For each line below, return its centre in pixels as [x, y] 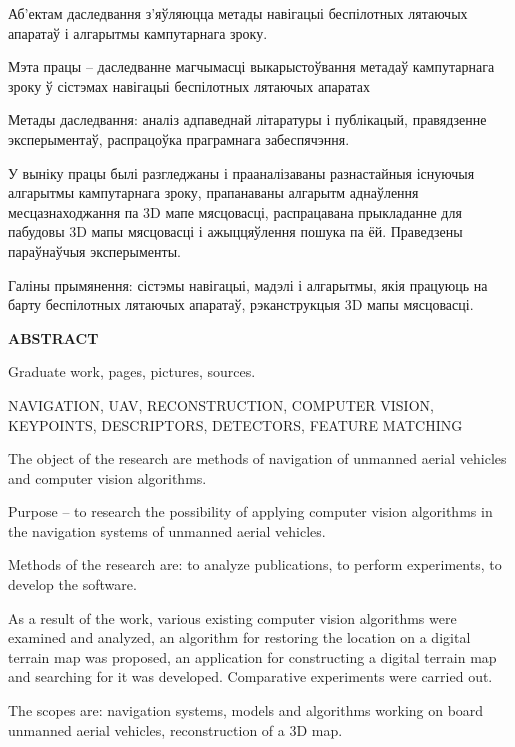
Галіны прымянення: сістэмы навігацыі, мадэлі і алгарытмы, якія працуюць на [248, 284]
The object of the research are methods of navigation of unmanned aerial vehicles [257, 458]
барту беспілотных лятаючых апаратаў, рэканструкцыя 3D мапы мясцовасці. [241, 304]
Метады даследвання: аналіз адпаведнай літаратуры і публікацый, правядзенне [247, 119]
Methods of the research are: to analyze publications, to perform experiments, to [255, 564]
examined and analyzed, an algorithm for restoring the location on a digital [239, 637]
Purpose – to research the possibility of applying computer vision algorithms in [250, 511]
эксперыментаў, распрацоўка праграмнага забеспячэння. [179, 138]
